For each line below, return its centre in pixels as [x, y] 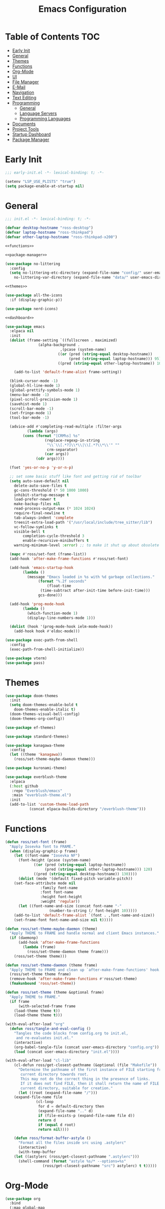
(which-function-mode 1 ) [52, 613]
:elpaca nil [22, 331]
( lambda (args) [42, 431]
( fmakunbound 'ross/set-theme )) [43, 984]
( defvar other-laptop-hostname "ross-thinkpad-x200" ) [61, 237]
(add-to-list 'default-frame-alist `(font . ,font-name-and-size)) [84, 915]
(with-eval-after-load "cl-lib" [38, 1061]
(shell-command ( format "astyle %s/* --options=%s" [72, 1161]
